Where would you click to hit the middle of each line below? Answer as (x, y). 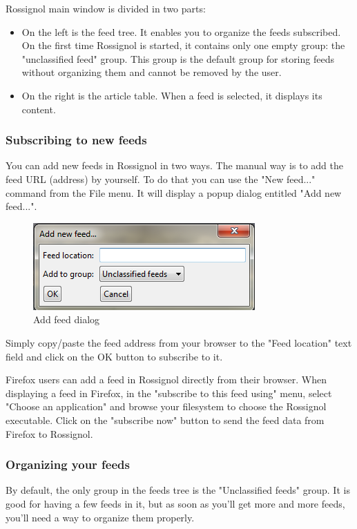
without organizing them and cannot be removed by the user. (152, 72)
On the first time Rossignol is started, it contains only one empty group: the (183, 45)
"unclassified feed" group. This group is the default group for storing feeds (178, 58)
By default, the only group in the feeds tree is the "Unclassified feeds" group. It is (178, 490)
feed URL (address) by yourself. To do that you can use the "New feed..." (161, 179)
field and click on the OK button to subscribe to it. (114, 356)
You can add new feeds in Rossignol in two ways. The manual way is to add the (174, 165)
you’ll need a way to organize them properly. (100, 517)
